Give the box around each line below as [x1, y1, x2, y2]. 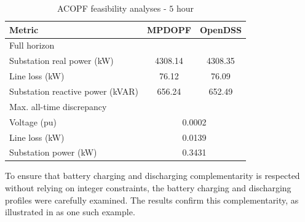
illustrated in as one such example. [5, 205, 135, 218]
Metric [9, 23, 39, 36]
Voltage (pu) [9, 115, 57, 128]
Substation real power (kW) [9, 54, 114, 67]
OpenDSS [199, 23, 242, 36]
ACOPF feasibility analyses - [57, 2, 167, 14]
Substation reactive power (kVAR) [9, 84, 138, 97]
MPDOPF [146, 23, 191, 36]
